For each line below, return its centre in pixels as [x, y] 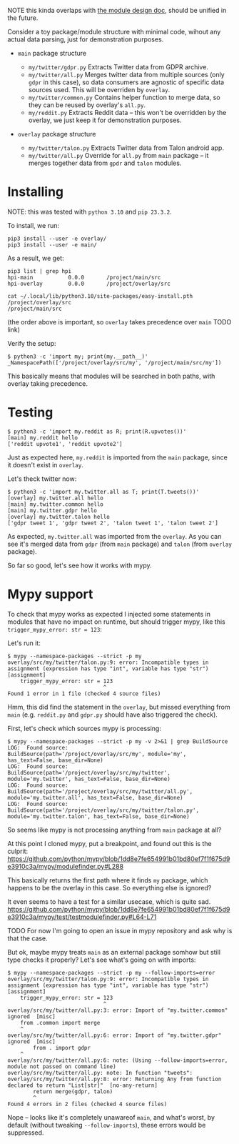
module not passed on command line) [62, 1066]
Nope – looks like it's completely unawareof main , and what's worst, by [111, 1117]
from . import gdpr [62, 1048]
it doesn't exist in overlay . [45, 464]
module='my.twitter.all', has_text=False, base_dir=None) [95, 797]
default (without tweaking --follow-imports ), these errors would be [107, 1125]
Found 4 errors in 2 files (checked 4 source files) [87, 1104]
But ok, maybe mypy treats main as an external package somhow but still [114, 952]
